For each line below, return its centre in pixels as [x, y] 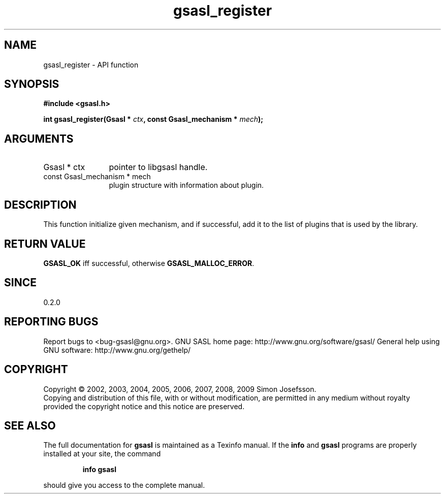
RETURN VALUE [45, 244]
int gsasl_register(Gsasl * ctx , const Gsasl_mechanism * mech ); [153, 119]
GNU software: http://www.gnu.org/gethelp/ [117, 350]
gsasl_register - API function [91, 64]
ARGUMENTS [39, 139]
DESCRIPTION [40, 205]
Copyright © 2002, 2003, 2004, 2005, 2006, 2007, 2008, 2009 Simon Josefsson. [180, 389]
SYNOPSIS [32, 84]
